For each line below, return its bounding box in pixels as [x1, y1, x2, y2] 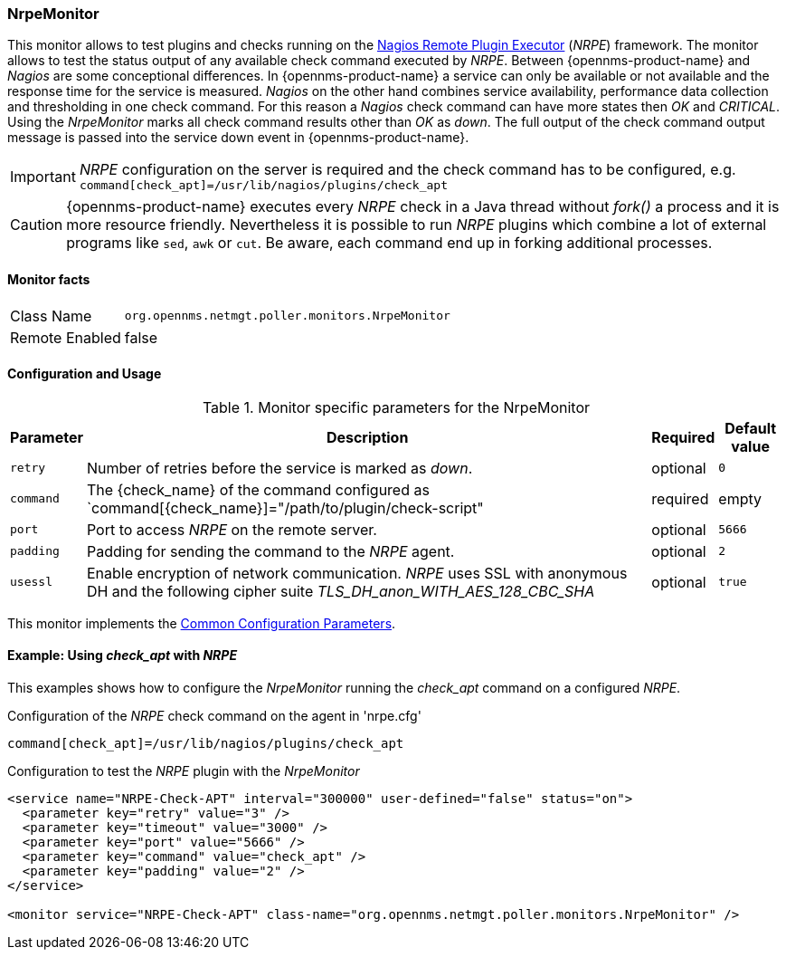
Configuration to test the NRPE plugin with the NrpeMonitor [7, 763, 360, 780]
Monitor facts [7, 271, 90, 287]
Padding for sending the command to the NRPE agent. [86, 541, 455, 560]
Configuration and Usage [7, 366, 162, 382]
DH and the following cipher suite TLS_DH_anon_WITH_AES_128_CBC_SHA [86, 581, 595, 600]
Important [10, 167, 76, 186]
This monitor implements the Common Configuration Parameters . [7, 615, 396, 631]
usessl [10, 575, 52, 589]
